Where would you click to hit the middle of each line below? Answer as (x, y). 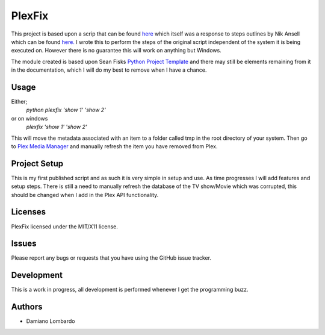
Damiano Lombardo (51, 321)
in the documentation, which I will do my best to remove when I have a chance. (109, 70)
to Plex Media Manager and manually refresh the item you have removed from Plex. (114, 146)
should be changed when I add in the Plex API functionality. (85, 195)
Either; (19, 102)
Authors (27, 307)
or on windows (29, 118)
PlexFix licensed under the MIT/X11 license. (65, 227)
